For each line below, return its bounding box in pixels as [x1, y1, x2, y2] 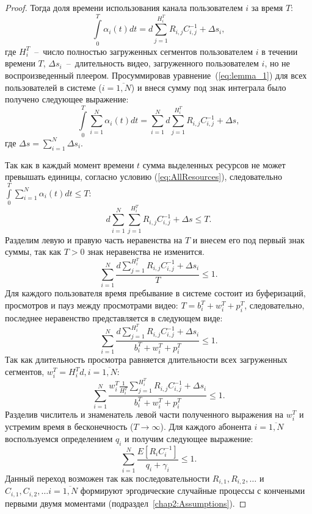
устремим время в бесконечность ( [5, 420, 134, 433]
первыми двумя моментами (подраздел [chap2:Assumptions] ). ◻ [5, 496, 247, 509]
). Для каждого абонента [160, 420, 252, 433]
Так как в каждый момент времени [5, 158, 134, 171]
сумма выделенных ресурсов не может [142, 158, 286, 171]
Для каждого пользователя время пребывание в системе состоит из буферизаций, [5, 287, 306, 299]
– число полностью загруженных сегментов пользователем [34, 45, 253, 57]
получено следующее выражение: [5, 93, 129, 105]
